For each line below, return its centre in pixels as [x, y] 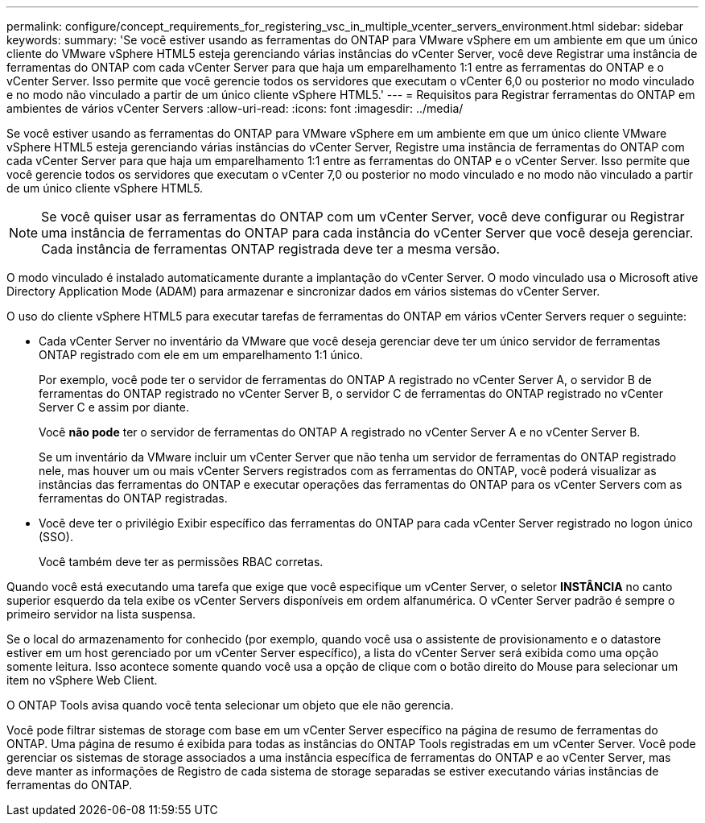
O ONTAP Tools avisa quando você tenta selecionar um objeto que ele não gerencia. [230, 705]
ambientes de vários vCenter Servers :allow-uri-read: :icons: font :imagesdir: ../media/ [235, 108]
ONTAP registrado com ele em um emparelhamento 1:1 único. [201, 355]
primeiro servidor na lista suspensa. [101, 614]
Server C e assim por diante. [114, 407]
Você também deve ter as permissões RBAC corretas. [181, 562]
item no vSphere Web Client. [82, 680]
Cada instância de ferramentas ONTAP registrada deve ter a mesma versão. [271, 249]
